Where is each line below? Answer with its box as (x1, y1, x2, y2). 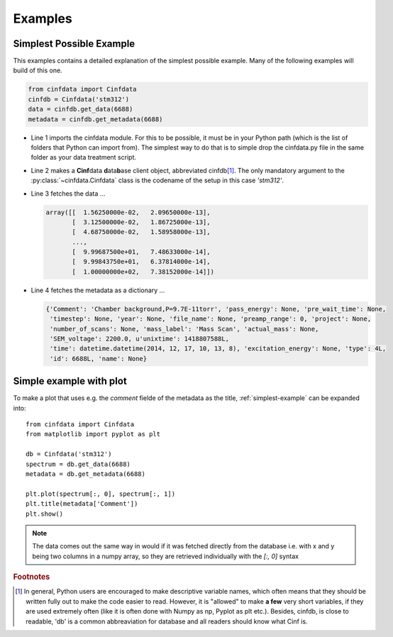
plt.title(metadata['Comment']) (26, 500, 138, 508)
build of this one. (13, 66, 63, 74)
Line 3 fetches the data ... (31, 189, 106, 198)
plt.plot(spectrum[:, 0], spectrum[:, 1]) (26, 489, 176, 498)
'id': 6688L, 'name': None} (50, 355, 148, 362)
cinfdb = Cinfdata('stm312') (28, 95, 130, 103)
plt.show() (26, 509, 64, 518)
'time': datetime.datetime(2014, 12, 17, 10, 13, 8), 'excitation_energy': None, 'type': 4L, (50, 345, 387, 353)
